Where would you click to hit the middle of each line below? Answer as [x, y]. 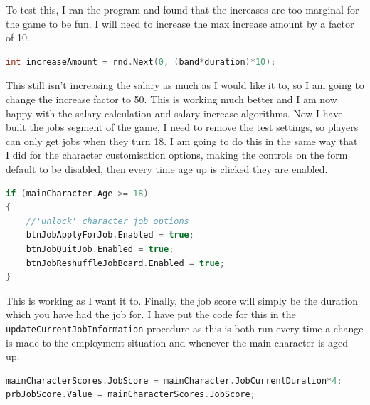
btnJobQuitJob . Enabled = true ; [100, 249]
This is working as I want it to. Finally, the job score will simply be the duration [182, 300]
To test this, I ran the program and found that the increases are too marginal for [183, 9]
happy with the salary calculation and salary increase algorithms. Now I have [174, 113]
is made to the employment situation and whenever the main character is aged [177, 342]
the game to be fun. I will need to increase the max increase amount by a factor [180, 23]
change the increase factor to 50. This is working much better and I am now [171, 99]
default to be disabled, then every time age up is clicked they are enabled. [167, 168]
